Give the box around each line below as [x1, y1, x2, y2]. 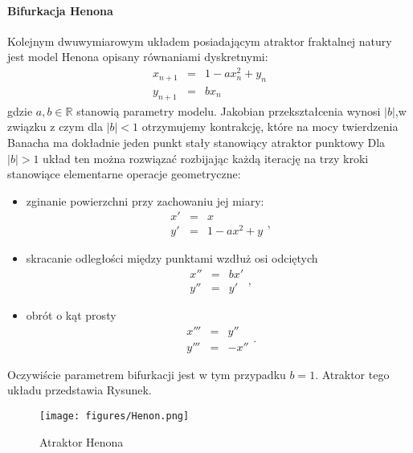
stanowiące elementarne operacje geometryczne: [7, 165, 241, 182]
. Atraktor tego [315, 365, 390, 382]
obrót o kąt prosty [26, 307, 117, 324]
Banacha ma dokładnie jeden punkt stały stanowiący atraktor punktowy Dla [7, 133, 386, 150]
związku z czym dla [7, 118, 103, 135]
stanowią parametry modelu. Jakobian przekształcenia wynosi [76, 102, 381, 119]
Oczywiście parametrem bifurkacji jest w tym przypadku [7, 365, 286, 382]
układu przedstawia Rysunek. [7, 382, 152, 398]
